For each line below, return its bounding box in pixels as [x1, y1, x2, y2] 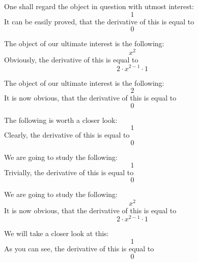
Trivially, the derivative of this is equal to [4, 167, 134, 177]
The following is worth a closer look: [4, 114, 118, 125]
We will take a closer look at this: [4, 228, 109, 239]
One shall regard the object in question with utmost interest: [4, 1, 194, 11]
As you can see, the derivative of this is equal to [4, 243, 154, 254]
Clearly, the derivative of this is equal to [4, 129, 130, 140]
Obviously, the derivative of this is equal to [4, 54, 138, 64]
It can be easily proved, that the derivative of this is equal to [4, 16, 194, 26]
